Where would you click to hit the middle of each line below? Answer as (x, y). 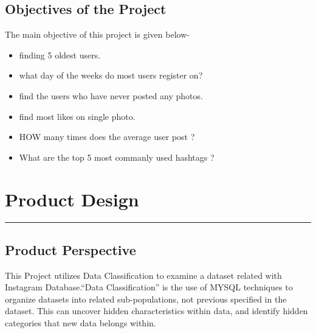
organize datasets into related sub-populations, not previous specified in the (146, 299)
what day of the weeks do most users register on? (111, 75)
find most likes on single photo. (77, 116)
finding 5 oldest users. (60, 54)
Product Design (72, 199)
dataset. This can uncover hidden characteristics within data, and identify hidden (156, 311)
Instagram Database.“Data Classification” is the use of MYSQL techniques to (149, 287)
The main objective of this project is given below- (97, 34)
